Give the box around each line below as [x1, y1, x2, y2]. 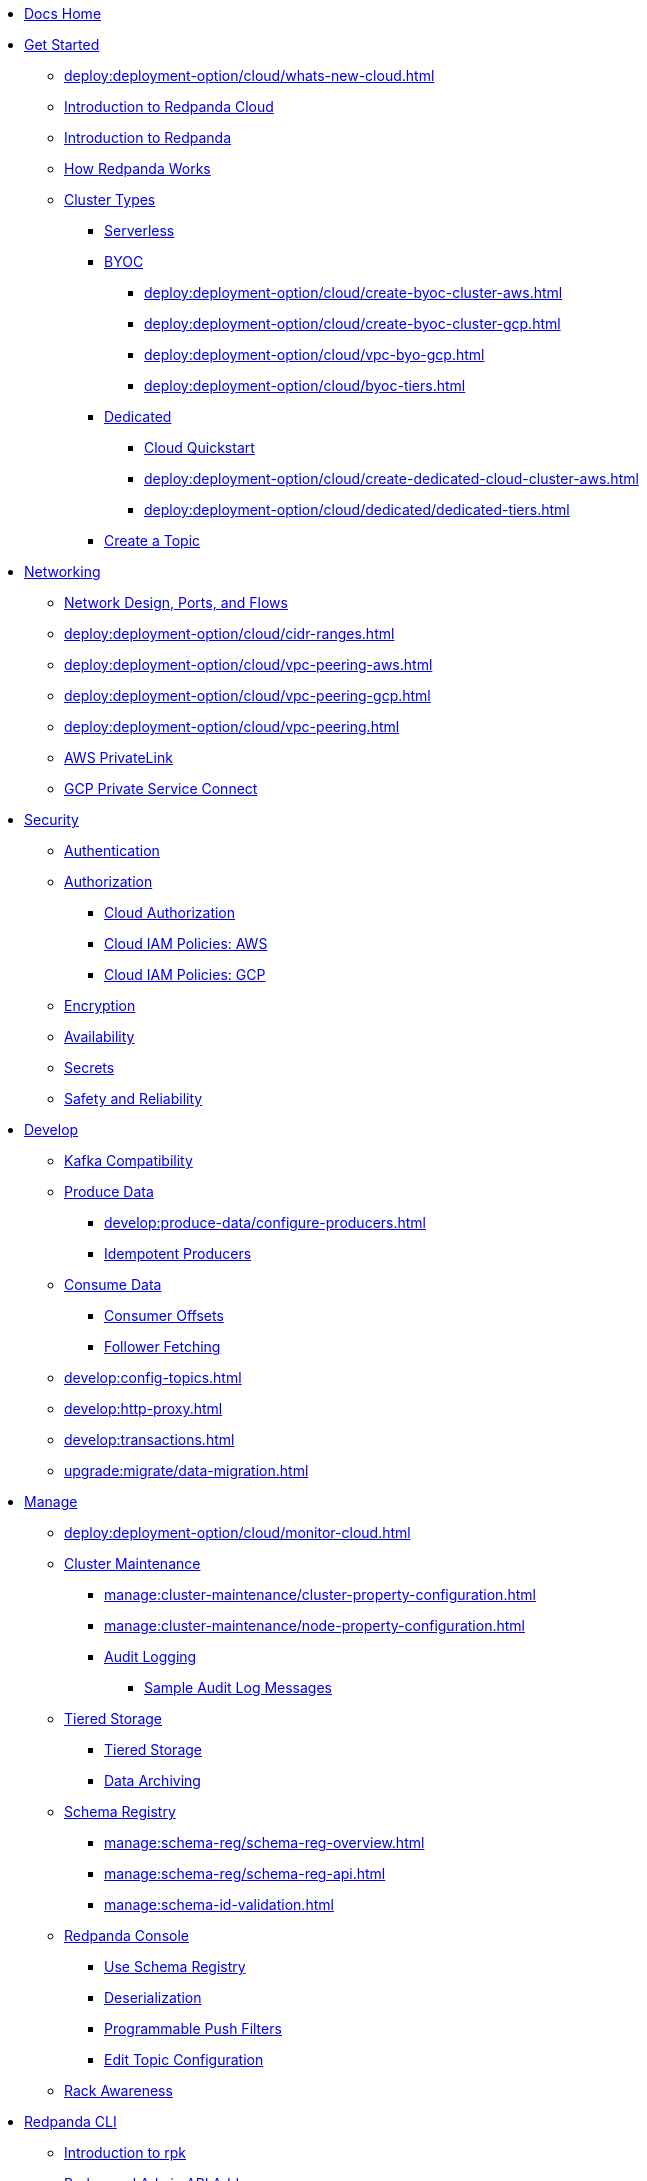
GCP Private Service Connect [64, 780, 258, 797]
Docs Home [24, 5, 102, 22]
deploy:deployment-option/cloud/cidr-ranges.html [64, 625, 395, 642]
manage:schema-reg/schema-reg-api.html [104, 1865, 386, 1882]
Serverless [104, 222, 175, 239]
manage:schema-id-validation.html [104, 1896, 334, 1913]
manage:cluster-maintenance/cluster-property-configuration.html [104, 1586, 536, 1603]
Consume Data [64, 1276, 162, 1293]
